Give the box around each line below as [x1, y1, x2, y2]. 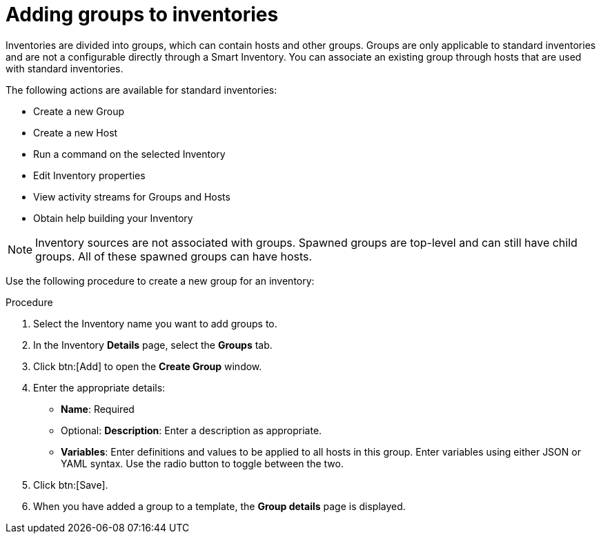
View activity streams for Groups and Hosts [33, 190, 230, 203]
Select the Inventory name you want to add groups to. [33, 317, 277, 329]
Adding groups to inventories [6, 3, 279, 26]
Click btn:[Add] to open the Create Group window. [33, 360, 262, 372]
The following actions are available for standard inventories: [6, 83, 277, 96]
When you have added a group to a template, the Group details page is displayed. [33, 500, 406, 512]
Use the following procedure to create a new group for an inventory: [6, 274, 315, 287]
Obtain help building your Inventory [33, 212, 193, 224]
